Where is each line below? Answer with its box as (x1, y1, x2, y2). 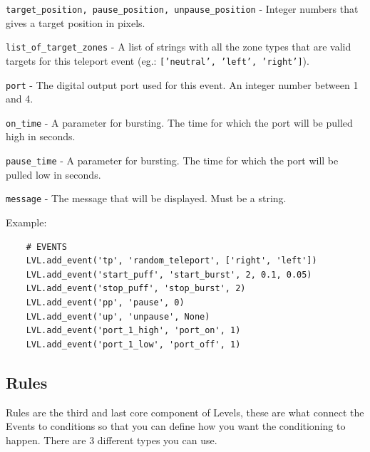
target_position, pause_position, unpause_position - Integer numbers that (6, 1, 359, 16)
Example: (6, 214, 47, 229)
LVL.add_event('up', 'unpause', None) (26, 311, 210, 322)
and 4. (6, 91, 34, 106)
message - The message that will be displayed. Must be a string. (6, 191, 287, 206)
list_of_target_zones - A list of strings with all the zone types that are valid (6, 39, 351, 54)
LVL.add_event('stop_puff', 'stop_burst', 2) (26, 283, 246, 294)
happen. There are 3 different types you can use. (6, 432, 217, 447)
